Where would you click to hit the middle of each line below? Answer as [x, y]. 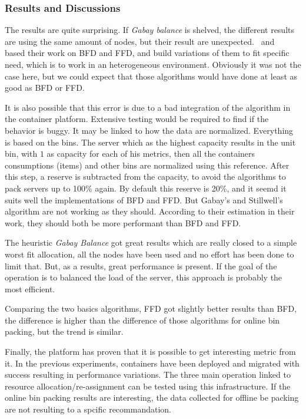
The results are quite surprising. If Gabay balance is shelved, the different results [150, 30]
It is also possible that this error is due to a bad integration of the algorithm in [148, 107]
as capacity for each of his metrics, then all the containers [151, 154]
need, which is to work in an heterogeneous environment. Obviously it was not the [153, 64]
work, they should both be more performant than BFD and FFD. [123, 222]
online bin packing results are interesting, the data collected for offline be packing [152, 397]
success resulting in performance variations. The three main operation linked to [148, 375]
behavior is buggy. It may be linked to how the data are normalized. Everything [149, 130]
